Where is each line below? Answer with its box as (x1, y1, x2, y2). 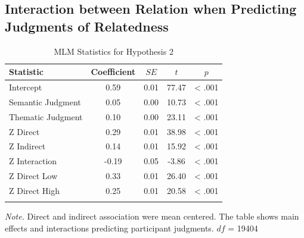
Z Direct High (9, 184, 60, 196)
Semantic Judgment (9, 95, 81, 108)
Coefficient (91, 65, 136, 78)
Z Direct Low (9, 170, 58, 182)
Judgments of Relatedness (5, 17, 169, 35)
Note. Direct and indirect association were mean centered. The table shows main (5, 210, 299, 223)
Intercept (9, 81, 42, 93)
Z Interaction (9, 155, 57, 167)
